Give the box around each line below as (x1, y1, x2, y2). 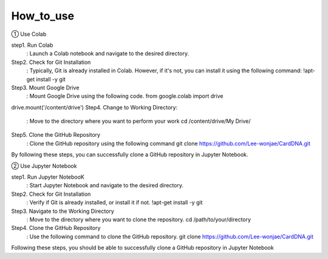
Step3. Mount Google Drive (11, 84, 80, 91)
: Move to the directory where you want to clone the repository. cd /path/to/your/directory (26, 216, 251, 223)
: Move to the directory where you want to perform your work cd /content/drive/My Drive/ (26, 117, 251, 125)
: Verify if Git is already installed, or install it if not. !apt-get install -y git (26, 199, 203, 206)
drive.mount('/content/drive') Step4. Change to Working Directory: (11, 103, 178, 111)
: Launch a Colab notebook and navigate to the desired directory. (26, 50, 190, 57)
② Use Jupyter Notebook (11, 162, 77, 170)
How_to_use (11, 9, 75, 22)
